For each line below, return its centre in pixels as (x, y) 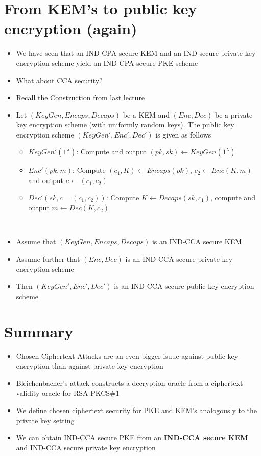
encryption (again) (71, 28)
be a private (234, 114)
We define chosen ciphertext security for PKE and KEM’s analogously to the (136, 410)
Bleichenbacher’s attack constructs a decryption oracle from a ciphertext (129, 383)
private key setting (45, 420)
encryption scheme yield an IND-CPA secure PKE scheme (107, 63)
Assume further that (48, 259)
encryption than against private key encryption (90, 366)
